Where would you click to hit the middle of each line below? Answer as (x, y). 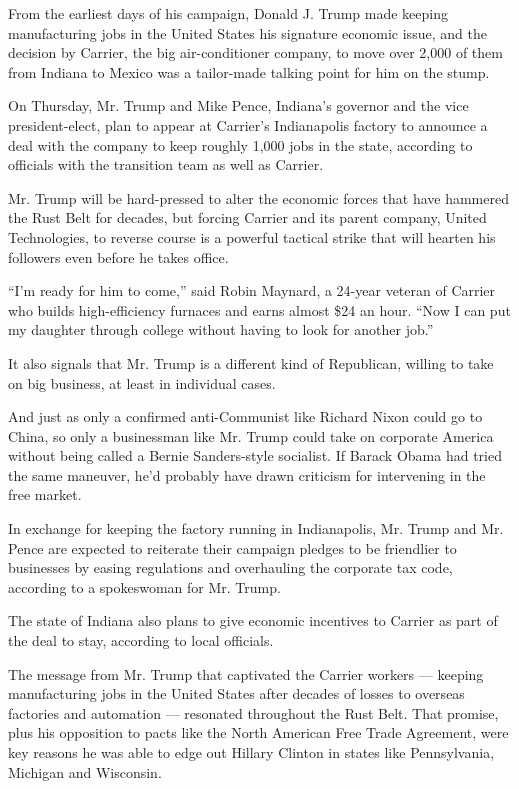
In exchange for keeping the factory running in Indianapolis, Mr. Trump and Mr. (256, 528)
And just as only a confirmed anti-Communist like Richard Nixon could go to (245, 416)
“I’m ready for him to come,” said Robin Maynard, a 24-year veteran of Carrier (252, 290)
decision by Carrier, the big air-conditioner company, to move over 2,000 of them (255, 52)
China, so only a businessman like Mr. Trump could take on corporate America (251, 435)
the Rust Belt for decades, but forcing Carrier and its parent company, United (247, 217)
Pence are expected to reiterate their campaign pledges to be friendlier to (232, 547)
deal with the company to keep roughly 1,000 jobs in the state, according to (240, 144)
